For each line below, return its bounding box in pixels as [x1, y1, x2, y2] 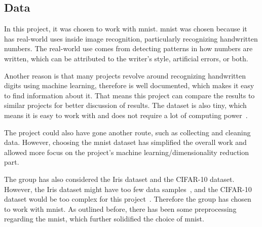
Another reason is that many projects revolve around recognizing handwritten [4, 70, 246, 81]
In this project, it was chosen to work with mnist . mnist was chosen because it [4, 23, 247, 34]
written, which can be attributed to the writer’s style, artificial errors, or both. [4, 53, 248, 63]
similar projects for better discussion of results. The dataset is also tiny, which [4, 100, 247, 110]
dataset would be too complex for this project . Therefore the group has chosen [4, 194, 251, 204]
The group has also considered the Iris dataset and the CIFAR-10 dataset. [4, 173, 235, 184]
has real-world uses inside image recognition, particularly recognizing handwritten [4, 33, 258, 44]
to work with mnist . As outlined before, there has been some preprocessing [4, 203, 237, 214]
